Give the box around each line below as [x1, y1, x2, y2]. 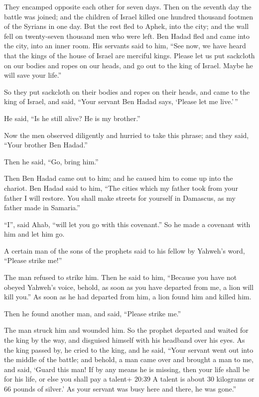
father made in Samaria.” [4, 202, 80, 213]
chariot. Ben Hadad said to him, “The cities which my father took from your [4, 182, 238, 193]
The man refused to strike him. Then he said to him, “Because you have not [4, 272, 237, 282]
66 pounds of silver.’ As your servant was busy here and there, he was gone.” [4, 384, 237, 394]
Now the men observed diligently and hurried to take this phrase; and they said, [4, 130, 249, 140]
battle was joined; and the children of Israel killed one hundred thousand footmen [4, 11, 254, 21]
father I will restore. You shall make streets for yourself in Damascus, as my [4, 192, 236, 203]
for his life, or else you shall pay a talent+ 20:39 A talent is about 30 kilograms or [4, 374, 255, 384]
